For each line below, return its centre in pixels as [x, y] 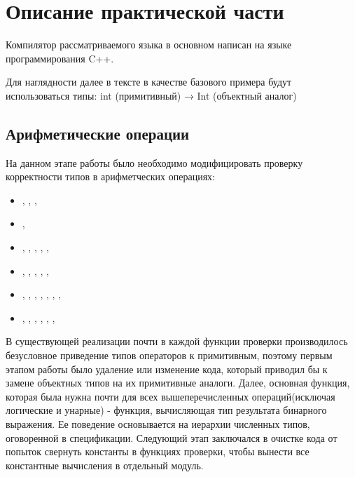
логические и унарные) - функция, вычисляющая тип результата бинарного [166, 410]
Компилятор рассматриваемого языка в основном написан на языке [149, 45]
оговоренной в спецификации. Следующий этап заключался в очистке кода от [172, 437]
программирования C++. [60, 58]
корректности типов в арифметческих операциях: [110, 176]
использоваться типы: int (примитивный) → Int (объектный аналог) [151, 95]
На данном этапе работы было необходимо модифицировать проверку [154, 162]
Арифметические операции [98, 133]
